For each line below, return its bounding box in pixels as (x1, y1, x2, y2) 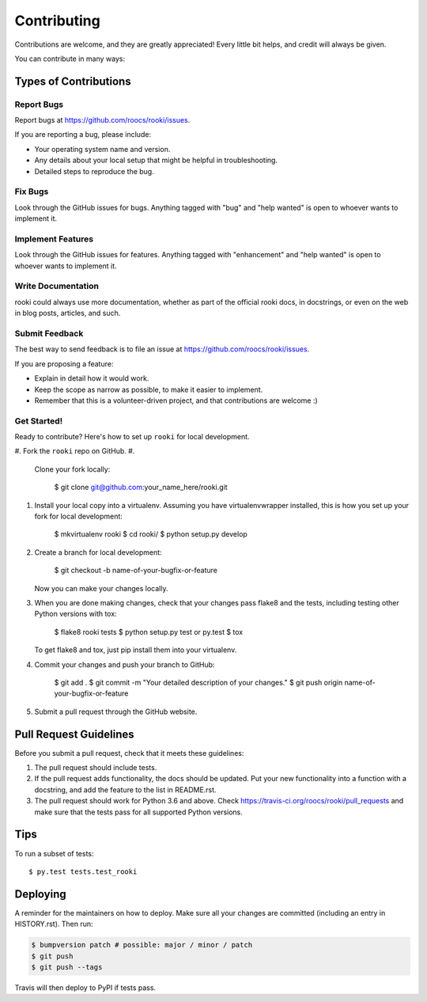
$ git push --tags (31, 962, 103, 971)
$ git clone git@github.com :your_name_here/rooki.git (54, 483, 229, 492)
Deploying (14, 887, 66, 901)
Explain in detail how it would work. (34, 374, 149, 383)
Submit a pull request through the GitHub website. (34, 707, 198, 716)
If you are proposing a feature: (14, 359, 114, 368)
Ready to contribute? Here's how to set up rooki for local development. (14, 432, 250, 442)
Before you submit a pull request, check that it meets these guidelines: (14, 748, 244, 757)
